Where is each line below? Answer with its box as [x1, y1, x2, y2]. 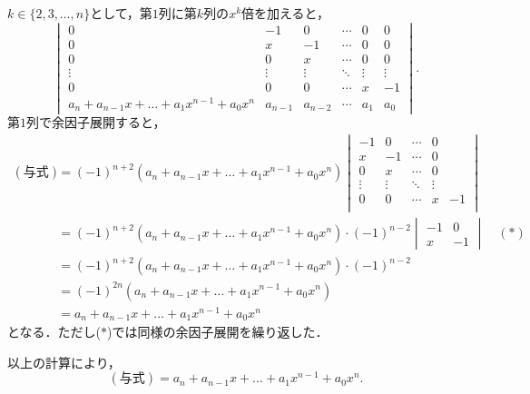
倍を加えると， [241, 4, 330, 22]
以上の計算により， [7, 352, 121, 371]
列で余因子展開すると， [26, 113, 166, 132]
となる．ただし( [7, 322, 102, 341]
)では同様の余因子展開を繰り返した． [107, 322, 329, 341]
